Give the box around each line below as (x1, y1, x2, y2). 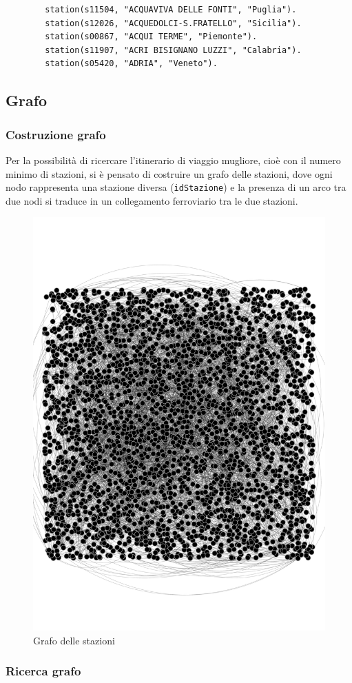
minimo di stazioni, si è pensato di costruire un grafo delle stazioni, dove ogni (6, 166, 333, 181)
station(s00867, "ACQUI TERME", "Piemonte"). (45, 32, 258, 42)
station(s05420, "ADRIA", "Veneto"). (45, 59, 218, 69)
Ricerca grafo (6, 662, 81, 680)
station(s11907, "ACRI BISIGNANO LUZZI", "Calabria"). (45, 45, 302, 55)
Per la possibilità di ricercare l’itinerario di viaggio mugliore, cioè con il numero (6, 152, 341, 167)
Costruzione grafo (6, 125, 106, 143)
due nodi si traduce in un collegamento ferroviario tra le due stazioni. (6, 193, 298, 207)
